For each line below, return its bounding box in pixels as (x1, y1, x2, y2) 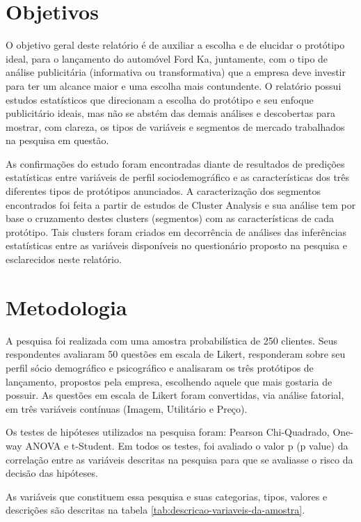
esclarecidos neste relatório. (6, 252, 122, 267)
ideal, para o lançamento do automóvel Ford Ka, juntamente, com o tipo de (6, 51, 328, 65)
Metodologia (6, 292, 127, 321)
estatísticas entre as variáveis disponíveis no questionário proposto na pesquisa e (6, 238, 347, 253)
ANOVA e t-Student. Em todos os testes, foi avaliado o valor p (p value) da (25, 438, 348, 452)
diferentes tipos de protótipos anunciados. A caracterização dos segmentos (6, 184, 321, 198)
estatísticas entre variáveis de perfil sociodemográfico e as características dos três (6, 170, 350, 184)
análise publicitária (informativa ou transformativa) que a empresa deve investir (6, 65, 346, 79)
